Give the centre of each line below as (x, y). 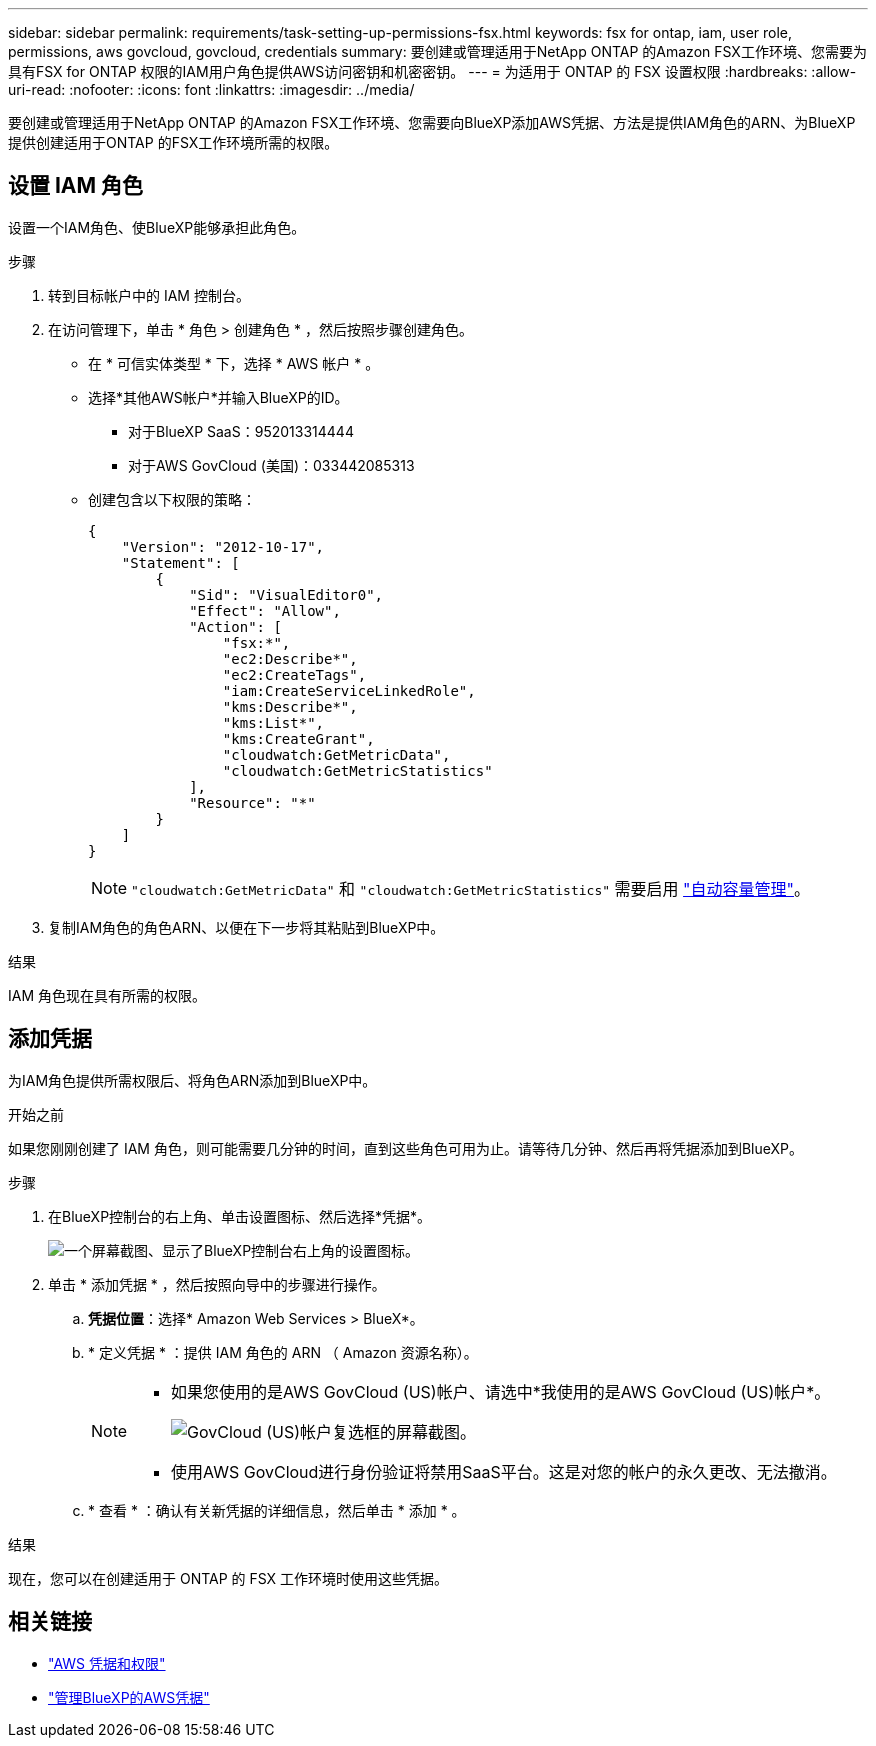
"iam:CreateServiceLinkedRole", (349, 690)
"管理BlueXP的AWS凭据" (129, 1697)
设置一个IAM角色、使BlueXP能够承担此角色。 (157, 227)
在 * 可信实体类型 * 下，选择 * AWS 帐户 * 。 (234, 363)
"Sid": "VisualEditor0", (286, 594)
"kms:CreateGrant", (298, 738)
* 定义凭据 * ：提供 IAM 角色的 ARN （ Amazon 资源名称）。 (283, 1352)
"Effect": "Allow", (265, 610)
